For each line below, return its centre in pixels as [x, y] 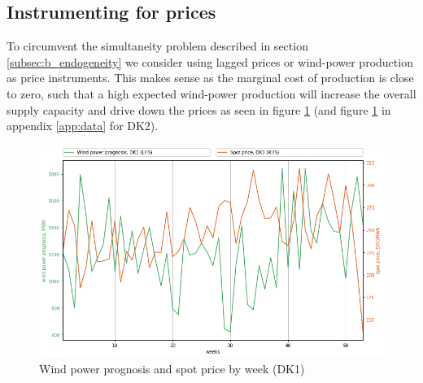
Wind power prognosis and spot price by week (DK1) [172, 368]
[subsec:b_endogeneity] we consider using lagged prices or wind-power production [210, 61]
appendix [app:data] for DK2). [83, 126]
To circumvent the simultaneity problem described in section [157, 46]
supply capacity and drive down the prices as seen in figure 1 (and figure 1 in [199, 109]
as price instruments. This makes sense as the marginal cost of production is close [210, 78]
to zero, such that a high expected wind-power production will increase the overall [211, 93]
